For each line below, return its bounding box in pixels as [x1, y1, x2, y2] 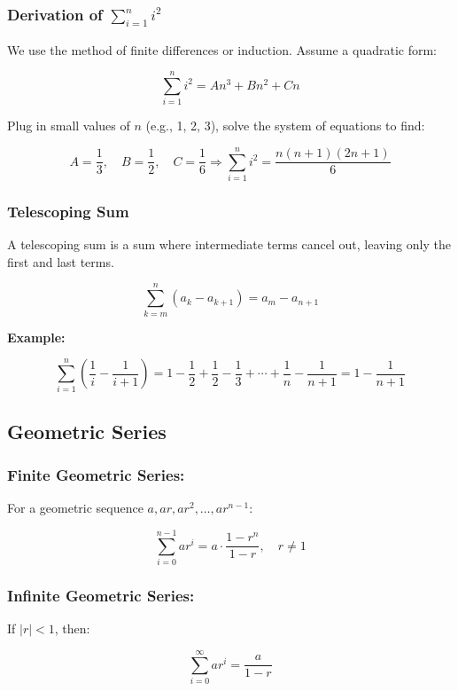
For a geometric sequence [7, 499, 144, 517]
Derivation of [7, 3, 103, 25]
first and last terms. [7, 252, 114, 271]
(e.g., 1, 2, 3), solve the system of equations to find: [145, 116, 425, 135]
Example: [7, 327, 66, 346]
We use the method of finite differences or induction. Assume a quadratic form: [7, 40, 438, 59]
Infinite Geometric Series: [7, 585, 195, 607]
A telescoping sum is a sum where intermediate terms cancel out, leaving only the [7, 235, 451, 254]
